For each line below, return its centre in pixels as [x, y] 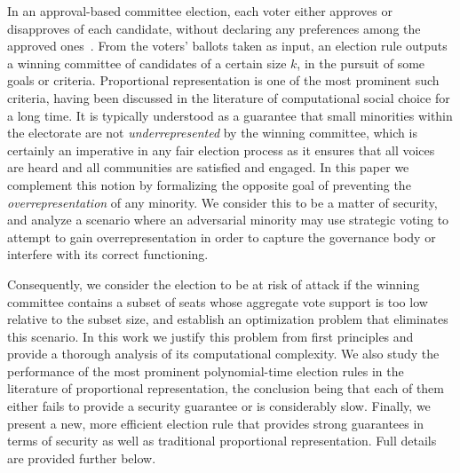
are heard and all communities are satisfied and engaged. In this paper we [208, 167]
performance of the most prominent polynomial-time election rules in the [206, 371]
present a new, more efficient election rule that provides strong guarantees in [216, 423]
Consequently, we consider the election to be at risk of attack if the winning [214, 284]
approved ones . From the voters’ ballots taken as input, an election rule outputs [227, 46]
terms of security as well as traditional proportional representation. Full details [222, 441]
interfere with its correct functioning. [108, 254]
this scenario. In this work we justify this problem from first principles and [210, 336]
